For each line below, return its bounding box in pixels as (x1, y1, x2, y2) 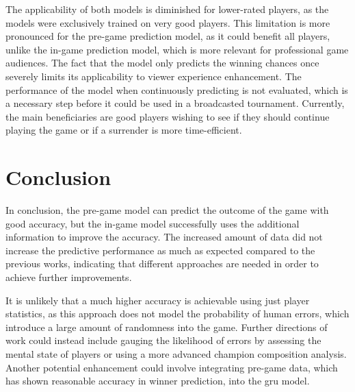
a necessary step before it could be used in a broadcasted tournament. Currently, (5, 96, 345, 110)
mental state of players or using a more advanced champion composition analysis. (5, 347, 347, 360)
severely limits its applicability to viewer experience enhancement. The (5, 69, 302, 83)
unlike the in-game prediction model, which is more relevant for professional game (5, 42, 349, 56)
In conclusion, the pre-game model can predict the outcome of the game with (5, 203, 329, 217)
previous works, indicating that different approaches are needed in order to (5, 256, 319, 271)
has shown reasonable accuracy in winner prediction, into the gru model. (5, 373, 310, 388)
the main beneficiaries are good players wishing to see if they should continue (5, 109, 330, 123)
